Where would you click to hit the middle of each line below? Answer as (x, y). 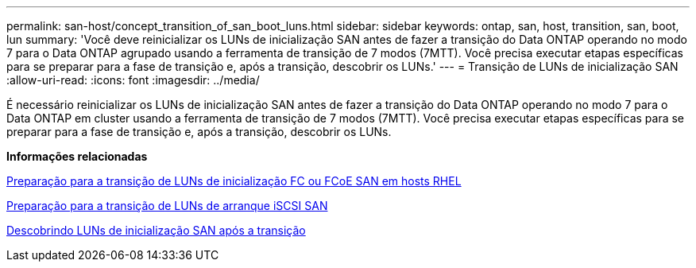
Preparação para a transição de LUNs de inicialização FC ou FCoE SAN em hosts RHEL (234, 181)
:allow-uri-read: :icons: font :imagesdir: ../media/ (133, 80)
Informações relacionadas (77, 156)
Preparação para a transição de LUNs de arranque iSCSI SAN (167, 206)
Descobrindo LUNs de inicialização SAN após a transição (156, 230)
